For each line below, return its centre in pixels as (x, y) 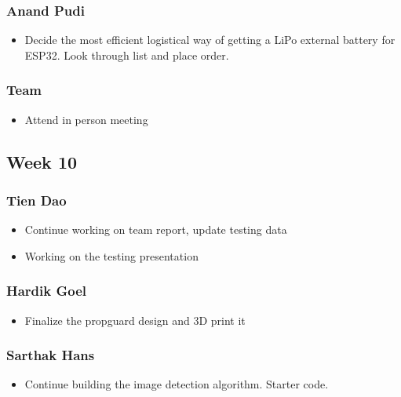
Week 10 (42, 161)
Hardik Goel (47, 291)
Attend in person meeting (86, 119)
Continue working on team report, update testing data (156, 229)
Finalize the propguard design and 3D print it (135, 320)
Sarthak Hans (51, 355)
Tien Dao (36, 200)
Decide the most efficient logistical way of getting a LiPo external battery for (210, 40)
